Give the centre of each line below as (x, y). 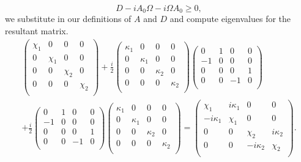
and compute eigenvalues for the (230, 19)
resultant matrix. (37, 31)
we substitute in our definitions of (68, 19)
